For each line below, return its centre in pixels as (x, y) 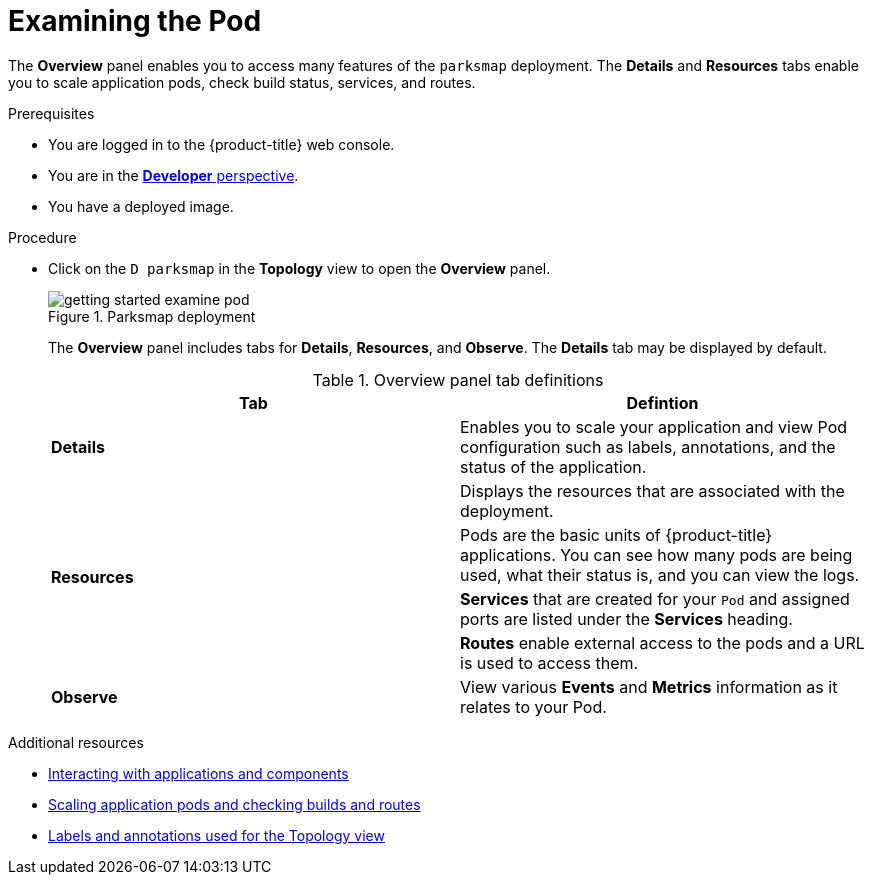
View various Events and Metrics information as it (649, 686)
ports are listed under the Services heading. (626, 618)
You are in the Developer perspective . (173, 175)
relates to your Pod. (533, 706)
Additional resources (76, 742)
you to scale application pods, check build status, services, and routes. (242, 82)
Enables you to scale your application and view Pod (654, 426)
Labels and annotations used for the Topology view (216, 835)
